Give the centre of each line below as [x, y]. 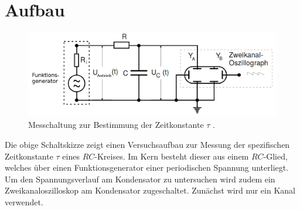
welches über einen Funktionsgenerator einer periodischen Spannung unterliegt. [147, 167]
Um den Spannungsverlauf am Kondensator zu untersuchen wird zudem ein [140, 179]
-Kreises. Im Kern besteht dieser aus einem [172, 156]
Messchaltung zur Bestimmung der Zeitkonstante [116, 125]
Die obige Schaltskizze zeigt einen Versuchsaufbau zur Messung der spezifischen [147, 144]
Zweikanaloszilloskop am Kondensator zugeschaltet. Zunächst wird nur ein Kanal [150, 190]
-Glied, [275, 156]
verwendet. [24, 201]
